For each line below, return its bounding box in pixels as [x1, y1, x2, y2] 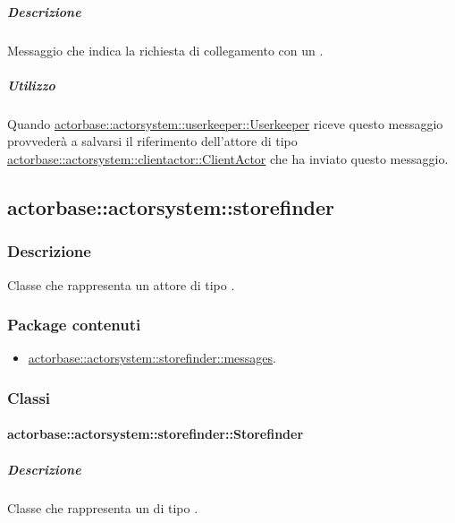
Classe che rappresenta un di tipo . [7, 498, 198, 517]
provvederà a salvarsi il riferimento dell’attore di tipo [7, 132, 298, 150]
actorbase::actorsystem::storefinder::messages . [28, 348, 276, 367]
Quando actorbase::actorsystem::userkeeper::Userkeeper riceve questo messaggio [7, 114, 443, 133]
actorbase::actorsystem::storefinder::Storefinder [7, 424, 304, 443]
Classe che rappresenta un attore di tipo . [7, 275, 235, 294]
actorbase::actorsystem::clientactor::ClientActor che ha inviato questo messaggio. [7, 149, 449, 167]
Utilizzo [7, 75, 55, 94]
